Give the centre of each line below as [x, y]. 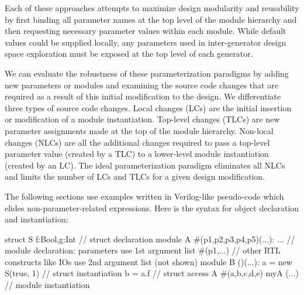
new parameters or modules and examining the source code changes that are [141, 85]
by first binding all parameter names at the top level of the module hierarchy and [151, 19]
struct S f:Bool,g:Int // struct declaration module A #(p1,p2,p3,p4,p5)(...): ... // [150, 239]
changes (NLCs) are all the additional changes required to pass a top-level [137, 142]
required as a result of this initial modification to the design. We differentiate [143, 96]
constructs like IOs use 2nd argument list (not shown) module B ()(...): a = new [148, 261]
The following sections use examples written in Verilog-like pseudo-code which [144, 196]
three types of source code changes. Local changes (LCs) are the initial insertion [148, 107]
